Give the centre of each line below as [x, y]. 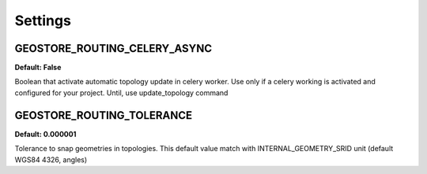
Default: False [38, 68]
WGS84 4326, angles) [51, 159]
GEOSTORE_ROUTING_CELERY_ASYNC [113, 48]
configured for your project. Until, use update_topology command [121, 93]
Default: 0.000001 [45, 134]
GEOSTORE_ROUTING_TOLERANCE [104, 115]
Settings [43, 20]
